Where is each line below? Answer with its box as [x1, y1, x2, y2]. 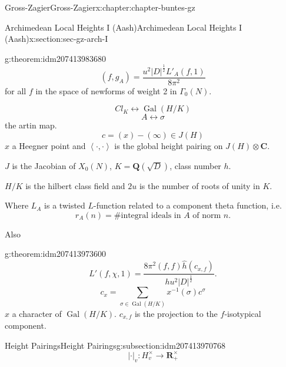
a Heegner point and [12, 139, 86, 151]
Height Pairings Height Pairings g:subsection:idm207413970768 [5, 339, 225, 351]
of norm [192, 211, 221, 220]
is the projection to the [134, 307, 218, 319]
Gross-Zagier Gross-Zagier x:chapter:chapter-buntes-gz [5, 1, 195, 13]
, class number [169, 159, 221, 171]
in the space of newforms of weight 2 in [35, 84, 177, 97]
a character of [12, 307, 62, 319]
